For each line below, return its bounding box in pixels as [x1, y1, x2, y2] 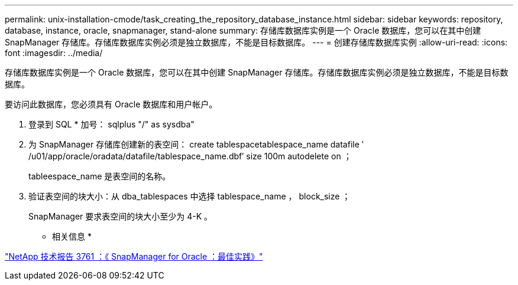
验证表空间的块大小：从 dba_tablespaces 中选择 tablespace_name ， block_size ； [28, 191, 351, 201]
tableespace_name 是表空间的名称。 [28, 171, 171, 181]
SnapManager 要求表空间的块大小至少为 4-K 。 [28, 211, 213, 221]
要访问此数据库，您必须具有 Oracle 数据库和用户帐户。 [5, 99, 218, 109]
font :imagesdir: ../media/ [5, 48, 103, 58]
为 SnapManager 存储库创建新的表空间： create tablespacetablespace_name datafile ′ [28, 139, 364, 149]
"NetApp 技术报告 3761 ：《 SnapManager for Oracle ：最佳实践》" [5, 251, 263, 261]
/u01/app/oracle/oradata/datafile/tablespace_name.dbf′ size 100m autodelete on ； [28, 151, 352, 161]
